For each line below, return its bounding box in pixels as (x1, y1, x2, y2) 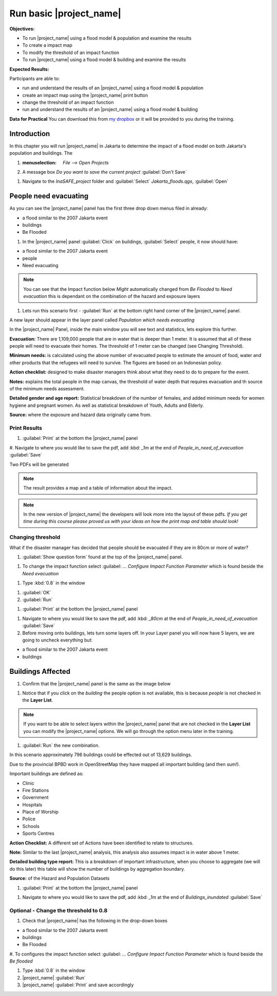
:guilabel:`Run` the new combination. (22, 742, 100, 748)
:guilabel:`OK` (22, 589, 51, 595)
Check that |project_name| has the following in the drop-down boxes (22, 917, 168, 924)
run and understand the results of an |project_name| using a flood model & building (22, 106, 198, 112)
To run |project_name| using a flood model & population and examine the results (22, 35, 192, 41)
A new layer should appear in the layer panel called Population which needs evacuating (9, 316, 195, 323)
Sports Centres (22, 830, 55, 837)
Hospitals (22, 801, 43, 807)
